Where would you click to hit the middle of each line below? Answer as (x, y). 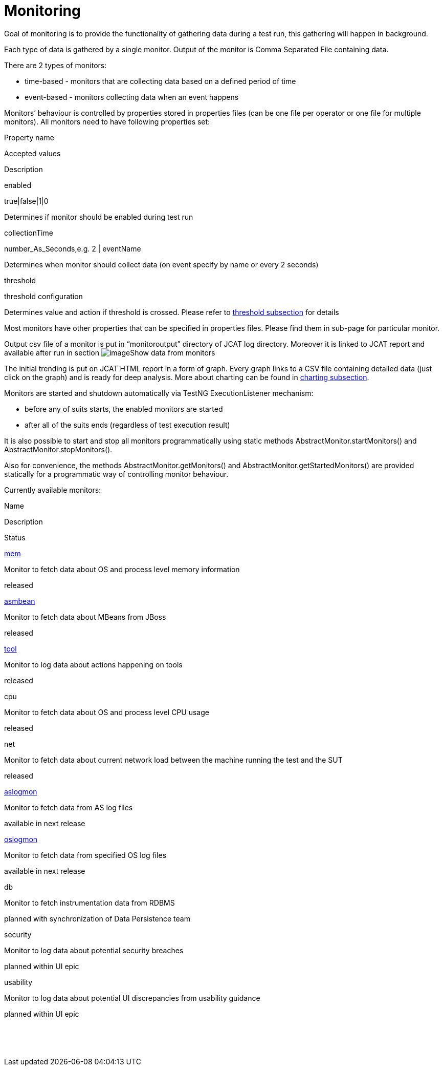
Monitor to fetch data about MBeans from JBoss (85, 617)
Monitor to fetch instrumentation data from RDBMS (90, 903)
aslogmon (21, 791)
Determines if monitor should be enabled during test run (99, 217)
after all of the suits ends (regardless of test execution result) (127, 425)
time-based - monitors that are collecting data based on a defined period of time (160, 81)
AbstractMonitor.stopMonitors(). (58, 449)
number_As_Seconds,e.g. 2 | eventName (73, 248)
